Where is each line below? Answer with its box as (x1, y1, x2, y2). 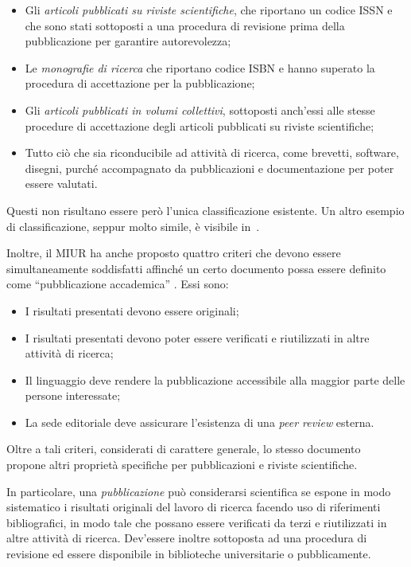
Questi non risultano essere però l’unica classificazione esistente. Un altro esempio (6, 201, 405, 218)
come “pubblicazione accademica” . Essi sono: (6, 276, 229, 292)
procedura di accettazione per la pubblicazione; (25, 75, 255, 92)
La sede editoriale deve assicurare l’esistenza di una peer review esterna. (25, 413, 374, 430)
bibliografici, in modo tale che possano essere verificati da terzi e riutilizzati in (6, 514, 387, 530)
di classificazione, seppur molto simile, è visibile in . (6, 217, 260, 234)
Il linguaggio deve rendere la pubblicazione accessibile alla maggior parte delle (25, 371, 405, 388)
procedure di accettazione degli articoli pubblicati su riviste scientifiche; (25, 117, 374, 134)
